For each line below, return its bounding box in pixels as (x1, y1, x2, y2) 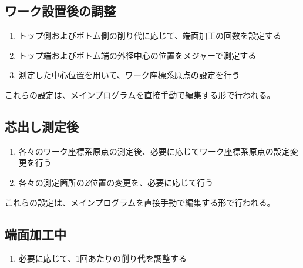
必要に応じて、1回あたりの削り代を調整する (18, 252, 187, 264)
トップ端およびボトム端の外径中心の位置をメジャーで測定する (18, 49, 257, 61)
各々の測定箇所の (18, 176, 85, 188)
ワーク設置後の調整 (5, 2, 116, 20)
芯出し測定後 (5, 117, 79, 135)
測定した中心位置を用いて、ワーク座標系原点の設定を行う (18, 69, 240, 81)
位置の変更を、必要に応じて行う (90, 176, 214, 188)
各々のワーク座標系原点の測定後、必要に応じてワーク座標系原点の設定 (18, 145, 290, 157)
